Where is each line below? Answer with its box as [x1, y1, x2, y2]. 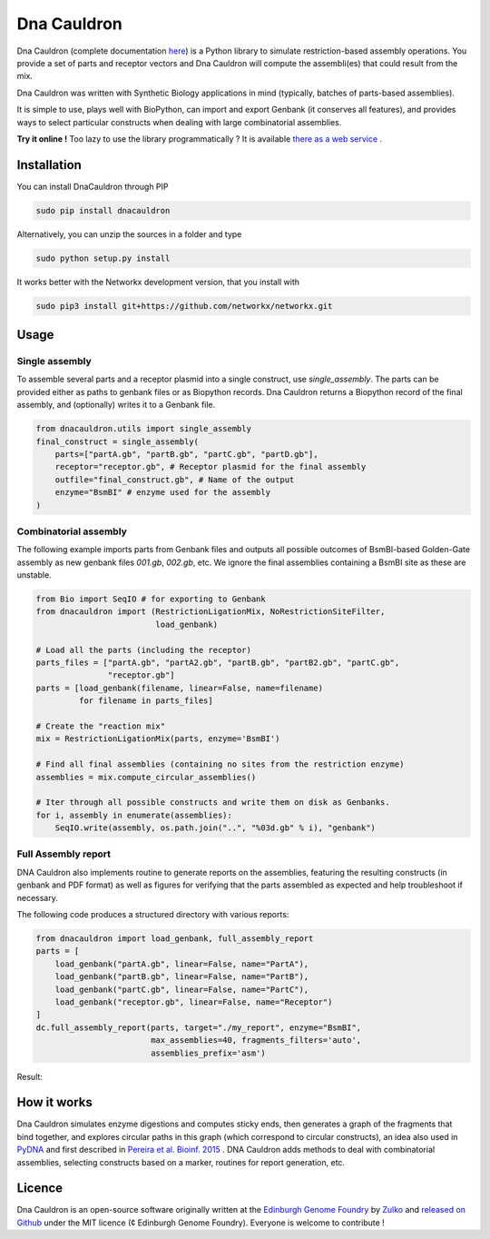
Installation [16, 157, 82, 173]
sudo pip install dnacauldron [35, 205, 171, 215]
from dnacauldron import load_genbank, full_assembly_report [35, 934, 314, 944]
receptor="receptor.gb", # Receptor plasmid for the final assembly [54, 461, 367, 472]
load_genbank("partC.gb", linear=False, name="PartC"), [54, 984, 309, 995]
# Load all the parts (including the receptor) [35, 645, 251, 655]
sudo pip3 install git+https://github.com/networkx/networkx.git [35, 301, 333, 311]
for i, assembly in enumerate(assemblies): [35, 809, 233, 820]
